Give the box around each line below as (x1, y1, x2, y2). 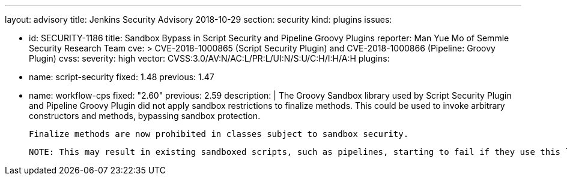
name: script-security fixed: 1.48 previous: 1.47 (29, 72, 214, 82)
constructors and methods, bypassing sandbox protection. (29, 111, 261, 121)
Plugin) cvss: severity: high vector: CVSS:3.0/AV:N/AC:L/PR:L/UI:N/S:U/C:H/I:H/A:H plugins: (29, 53, 390, 63)
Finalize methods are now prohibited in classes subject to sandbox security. (29, 129, 409, 139)
